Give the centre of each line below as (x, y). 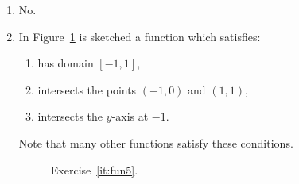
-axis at (130, 116)
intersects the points (87, 89)
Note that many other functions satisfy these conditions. (156, 142)
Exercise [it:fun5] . (94, 169)
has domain (66, 63)
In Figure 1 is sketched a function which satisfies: (140, 36)
